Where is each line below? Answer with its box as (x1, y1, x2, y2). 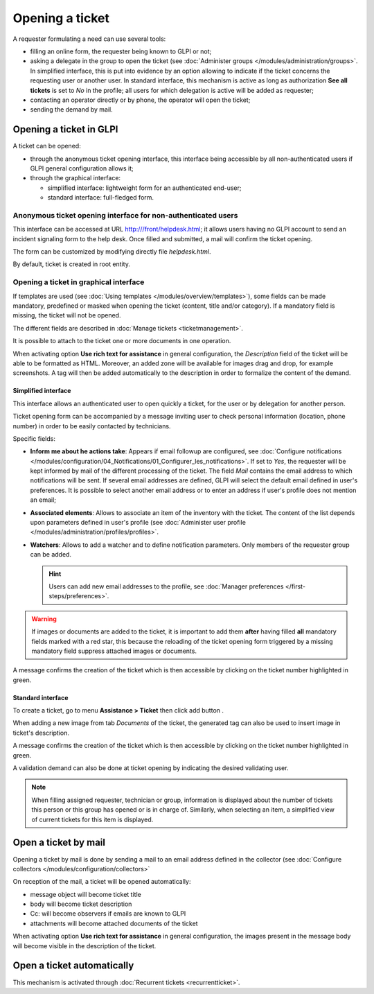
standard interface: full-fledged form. (47, 193, 154, 202)
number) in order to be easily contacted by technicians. (12, 421, 171, 430)
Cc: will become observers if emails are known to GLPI (30, 909, 186, 918)
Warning (31, 614, 57, 623)
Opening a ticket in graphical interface (12, 277, 145, 287)
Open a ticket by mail (12, 837, 105, 848)
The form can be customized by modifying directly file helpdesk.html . (12, 247, 211, 256)
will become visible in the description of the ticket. (12, 941, 157, 950)
